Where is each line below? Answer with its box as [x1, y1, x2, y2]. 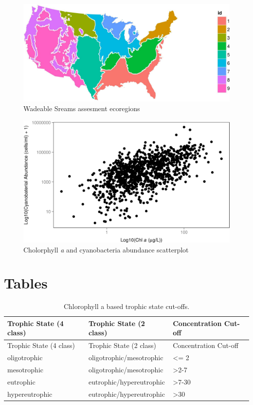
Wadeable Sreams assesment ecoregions [23, 103, 140, 113]
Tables [4, 273, 48, 293]
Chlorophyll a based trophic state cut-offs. [63, 301, 190, 311]
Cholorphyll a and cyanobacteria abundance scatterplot [23, 244, 189, 254]
